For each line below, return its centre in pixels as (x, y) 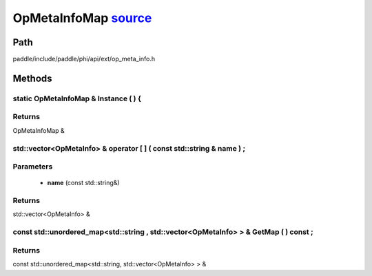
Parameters (33, 167)
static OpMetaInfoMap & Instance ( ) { (77, 98)
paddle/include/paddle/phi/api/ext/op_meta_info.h (84, 59)
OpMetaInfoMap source (82, 18)
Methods (32, 78)
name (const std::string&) (83, 183)
